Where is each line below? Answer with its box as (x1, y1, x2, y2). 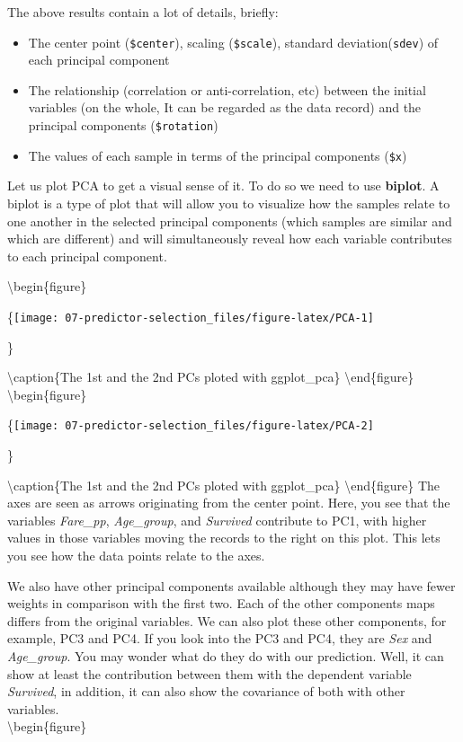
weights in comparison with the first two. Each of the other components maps (7, 594, 435, 613)
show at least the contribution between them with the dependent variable (7, 664, 412, 683)
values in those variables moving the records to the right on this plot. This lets (7, 528, 441, 547)
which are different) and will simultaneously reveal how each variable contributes (7, 229, 452, 248)
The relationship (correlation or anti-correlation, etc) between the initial (28, 80, 426, 99)
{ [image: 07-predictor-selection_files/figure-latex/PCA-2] (7, 415, 374, 434)
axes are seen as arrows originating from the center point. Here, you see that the (7, 493, 450, 512)
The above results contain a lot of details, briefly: (7, 3, 279, 21)
